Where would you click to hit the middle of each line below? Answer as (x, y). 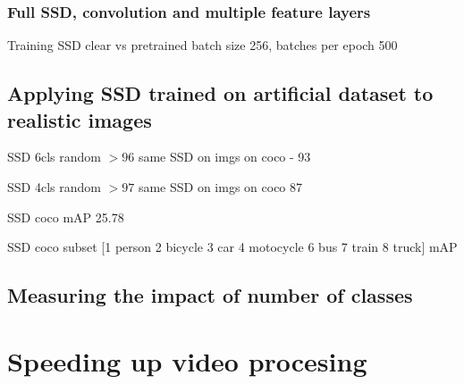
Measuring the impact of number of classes (210, 295)
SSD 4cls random (54, 187)
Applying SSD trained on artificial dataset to (220, 93)
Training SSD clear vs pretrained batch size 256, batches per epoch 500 (202, 45)
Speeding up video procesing (187, 360)
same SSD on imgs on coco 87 (220, 187)
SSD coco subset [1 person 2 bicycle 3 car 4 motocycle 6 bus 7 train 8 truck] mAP (232, 247)
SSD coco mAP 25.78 (66, 217)
